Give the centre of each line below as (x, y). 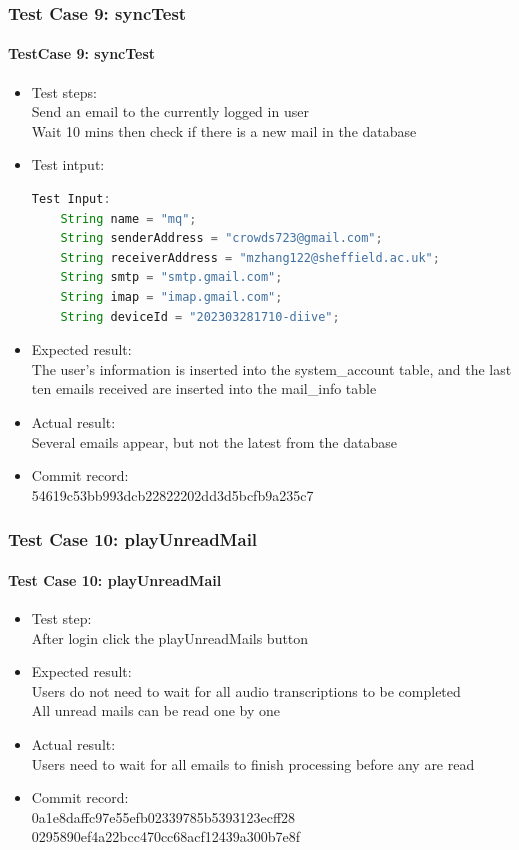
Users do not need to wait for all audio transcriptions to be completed (246, 690)
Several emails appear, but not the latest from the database (214, 441)
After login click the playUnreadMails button (170, 637)
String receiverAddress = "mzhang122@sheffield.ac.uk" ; (250, 257)
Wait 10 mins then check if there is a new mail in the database (224, 130)
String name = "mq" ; (128, 218)
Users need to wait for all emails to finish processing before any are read (253, 763)
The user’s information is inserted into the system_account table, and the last (271, 368)
